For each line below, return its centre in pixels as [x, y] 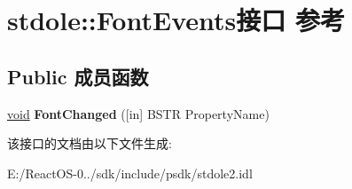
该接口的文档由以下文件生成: [90, 143]
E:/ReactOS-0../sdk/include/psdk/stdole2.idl [130, 173]
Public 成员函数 [78, 76]
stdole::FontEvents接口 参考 [176, 20]
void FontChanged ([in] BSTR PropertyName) [138, 113]
